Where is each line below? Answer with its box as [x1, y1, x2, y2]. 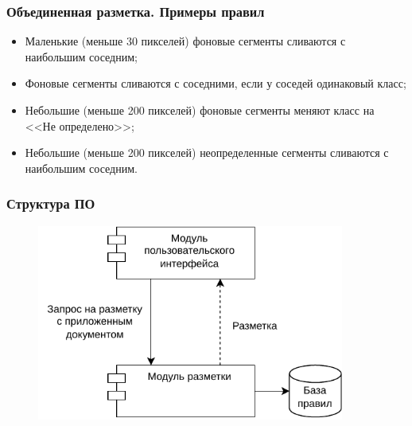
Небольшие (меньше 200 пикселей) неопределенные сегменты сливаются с [25, 144, 389, 161]
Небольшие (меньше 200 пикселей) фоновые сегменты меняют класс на [25, 102, 375, 118]
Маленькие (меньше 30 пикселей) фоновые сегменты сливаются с [25, 33, 346, 49]
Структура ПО [6, 193, 95, 213]
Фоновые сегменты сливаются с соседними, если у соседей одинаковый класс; [25, 75, 406, 92]
